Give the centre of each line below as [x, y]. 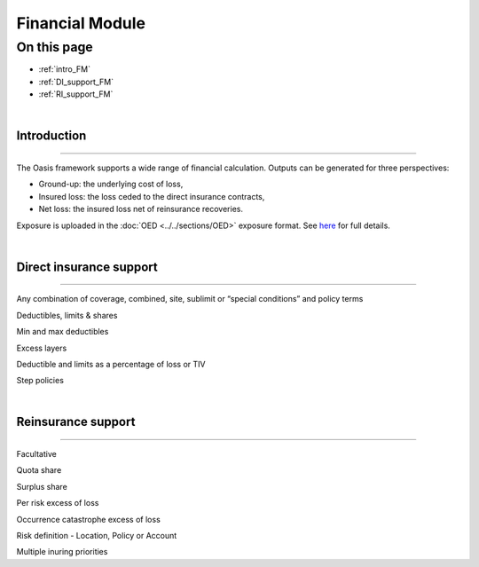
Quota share [39, 470]
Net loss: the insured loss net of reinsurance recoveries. [141, 209]
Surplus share [42, 486]
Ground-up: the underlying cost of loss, [111, 184]
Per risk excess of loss [58, 503]
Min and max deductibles [63, 332]
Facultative [36, 454]
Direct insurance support [87, 267]
